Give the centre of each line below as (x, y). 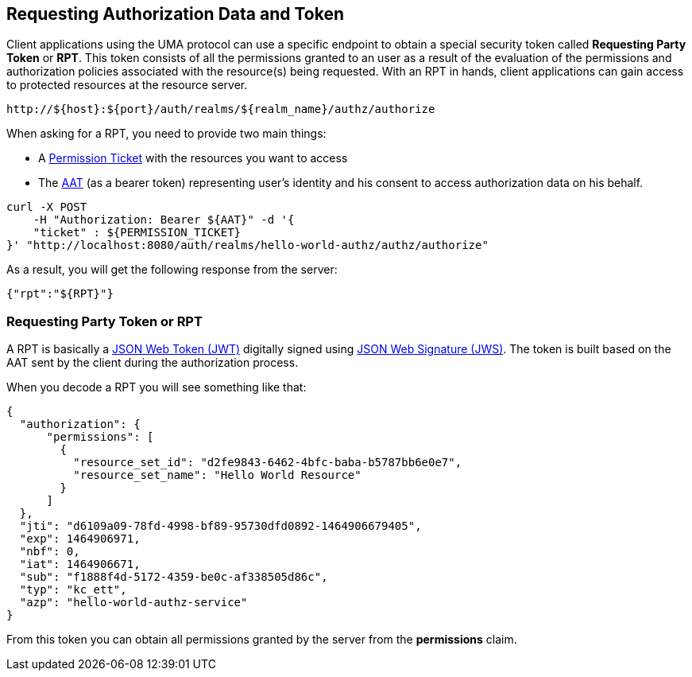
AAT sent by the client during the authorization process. (153, 363)
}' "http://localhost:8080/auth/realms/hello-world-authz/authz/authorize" (247, 245)
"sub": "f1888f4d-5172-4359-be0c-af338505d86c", (174, 577)
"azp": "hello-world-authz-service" (133, 603)
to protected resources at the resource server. (127, 85)
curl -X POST (47, 207)
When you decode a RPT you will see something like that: (157, 387)
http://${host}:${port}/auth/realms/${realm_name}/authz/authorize (221, 109)
